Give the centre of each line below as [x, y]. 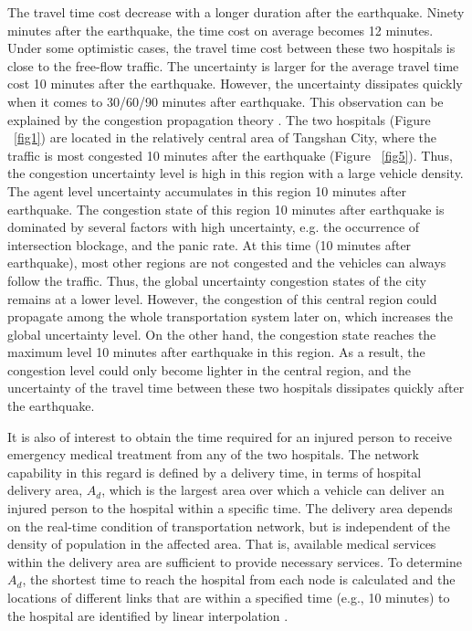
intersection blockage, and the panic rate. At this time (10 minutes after [210, 244]
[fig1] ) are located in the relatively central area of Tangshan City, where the [226, 137]
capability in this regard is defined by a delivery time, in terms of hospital [215, 472]
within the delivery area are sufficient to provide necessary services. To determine [235, 561]
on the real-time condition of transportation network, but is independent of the [229, 526]
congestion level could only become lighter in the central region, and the [209, 369]
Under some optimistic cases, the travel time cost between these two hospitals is [231, 48]
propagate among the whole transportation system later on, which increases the [230, 316]
